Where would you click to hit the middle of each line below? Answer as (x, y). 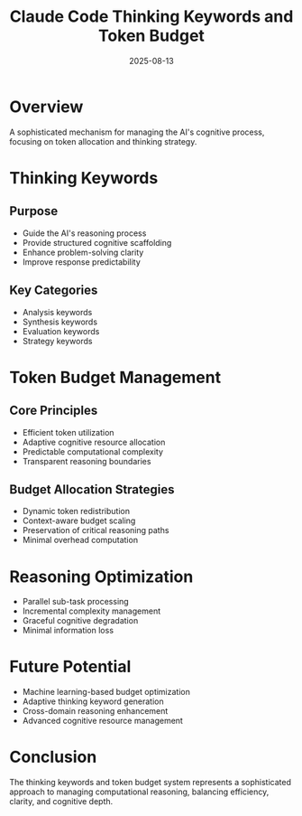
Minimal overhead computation (80, 540)
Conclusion (53, 757)
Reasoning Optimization (101, 577)
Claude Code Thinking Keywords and (151, 17)
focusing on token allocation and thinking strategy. (103, 141)
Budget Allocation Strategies (92, 489)
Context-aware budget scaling (79, 521)
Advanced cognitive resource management (102, 721)
